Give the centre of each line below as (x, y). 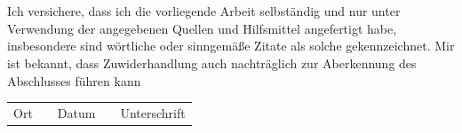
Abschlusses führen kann (74, 80)
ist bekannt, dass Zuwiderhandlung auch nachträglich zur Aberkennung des (212, 63)
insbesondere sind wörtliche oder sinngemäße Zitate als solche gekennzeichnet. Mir (231, 46)
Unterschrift (153, 112)
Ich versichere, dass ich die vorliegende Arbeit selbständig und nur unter (204, 11)
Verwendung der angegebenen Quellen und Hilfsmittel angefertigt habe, (202, 28)
